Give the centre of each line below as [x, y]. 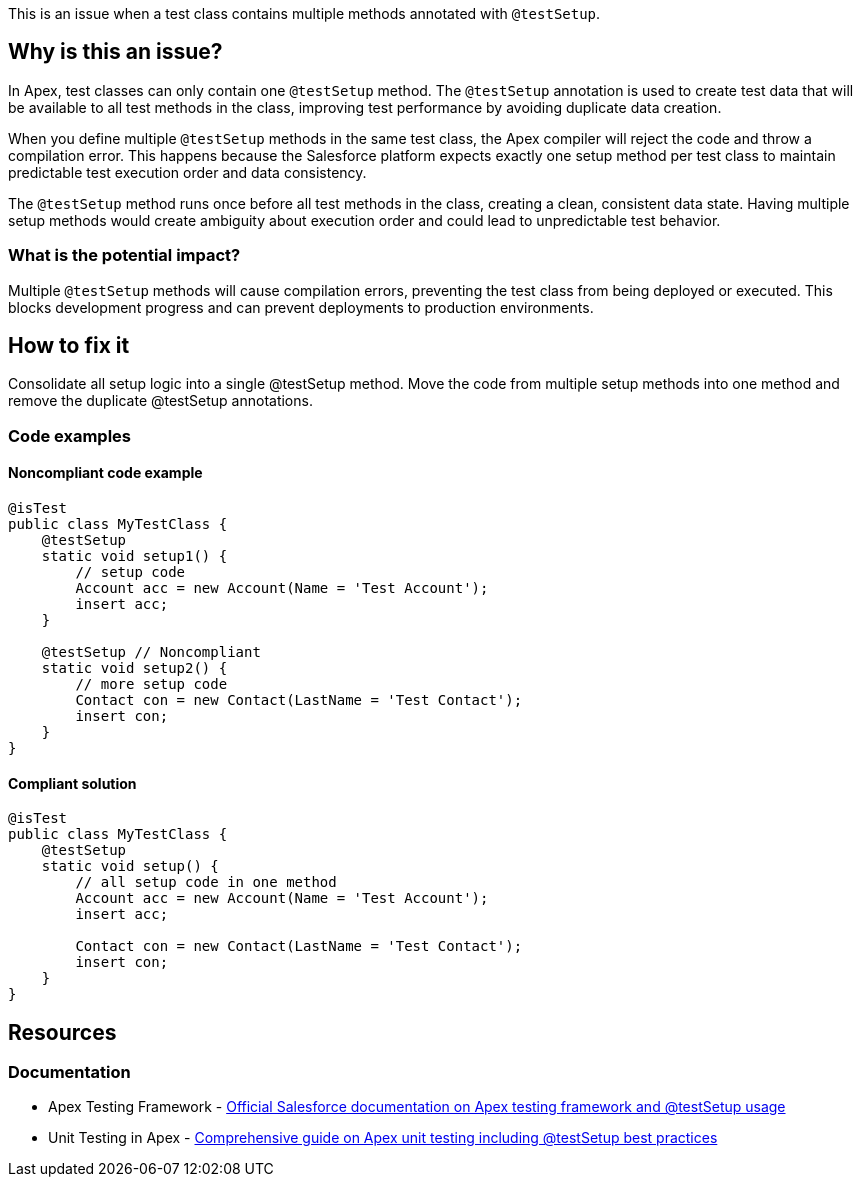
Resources [62, 1032]
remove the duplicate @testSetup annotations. [160, 401]
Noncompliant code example [105, 473]
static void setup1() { [134, 556]
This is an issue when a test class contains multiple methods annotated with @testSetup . [304, 13]
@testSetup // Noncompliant [151, 652]
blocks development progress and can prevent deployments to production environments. [301, 307]
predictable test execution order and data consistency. [187, 172]
